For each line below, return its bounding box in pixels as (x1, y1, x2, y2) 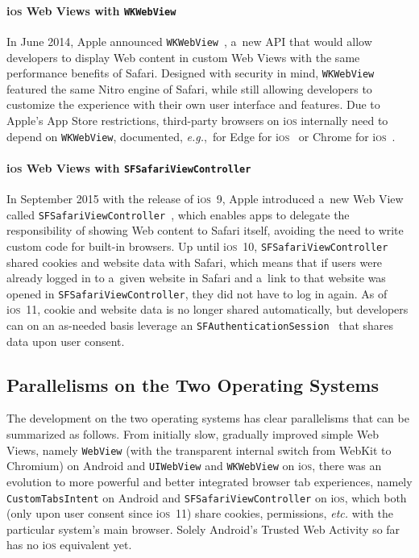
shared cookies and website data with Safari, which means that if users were (6, 253, 383, 270)
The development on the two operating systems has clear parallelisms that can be (6, 410, 409, 427)
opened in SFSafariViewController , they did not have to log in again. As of (6, 285, 388, 302)
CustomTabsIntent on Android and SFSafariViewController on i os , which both (6, 489, 407, 506)
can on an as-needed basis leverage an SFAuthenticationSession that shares (6, 317, 394, 333)
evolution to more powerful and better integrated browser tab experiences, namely (6, 473, 413, 489)
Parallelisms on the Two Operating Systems (6, 372, 379, 397)
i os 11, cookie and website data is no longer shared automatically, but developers (6, 301, 409, 318)
